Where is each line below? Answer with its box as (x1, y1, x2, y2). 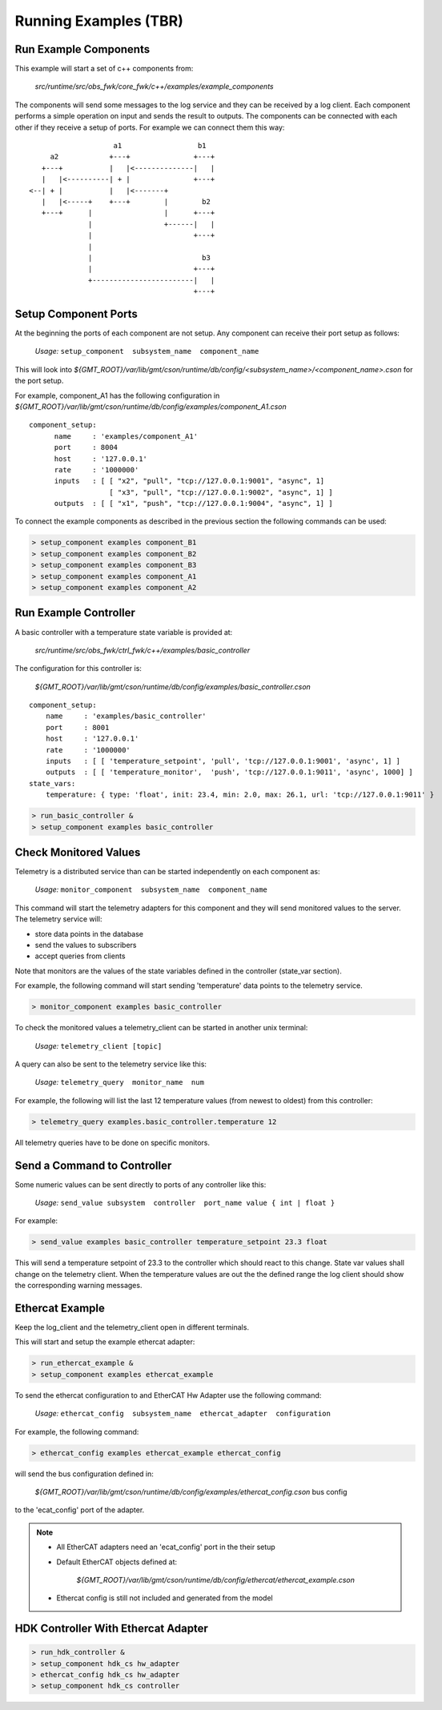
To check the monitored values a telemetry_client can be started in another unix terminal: (14, 1023, 308, 1033)
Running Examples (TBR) (14, 12, 183, 30)
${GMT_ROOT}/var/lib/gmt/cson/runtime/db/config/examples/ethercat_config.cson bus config (34, 1487, 348, 1496)
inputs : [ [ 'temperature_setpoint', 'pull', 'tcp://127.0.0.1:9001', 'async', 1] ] (45, 757, 400, 766)
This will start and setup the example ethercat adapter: (14, 1337, 195, 1347)
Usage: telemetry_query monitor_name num (34, 1078, 204, 1087)
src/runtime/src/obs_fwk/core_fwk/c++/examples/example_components (34, 82, 274, 91)
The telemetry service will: (14, 914, 102, 924)
